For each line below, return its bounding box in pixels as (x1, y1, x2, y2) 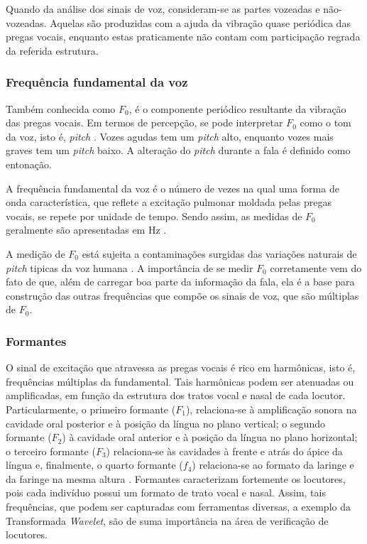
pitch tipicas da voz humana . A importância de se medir (6, 260, 253, 275)
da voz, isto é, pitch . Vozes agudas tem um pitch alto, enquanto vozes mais (6, 129, 334, 143)
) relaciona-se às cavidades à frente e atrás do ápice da (106, 443, 343, 458)
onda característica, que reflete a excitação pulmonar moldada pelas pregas (6, 195, 332, 210)
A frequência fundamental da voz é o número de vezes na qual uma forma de (6, 180, 339, 195)
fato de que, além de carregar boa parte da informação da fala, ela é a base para (6, 274, 355, 289)
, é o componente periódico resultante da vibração (128, 101, 346, 116)
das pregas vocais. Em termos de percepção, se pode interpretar (6, 115, 283, 130)
